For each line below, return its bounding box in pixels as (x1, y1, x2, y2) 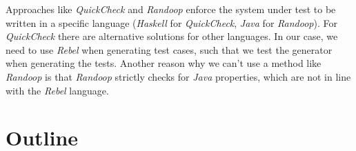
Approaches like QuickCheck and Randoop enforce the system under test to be (6, 2, 336, 16)
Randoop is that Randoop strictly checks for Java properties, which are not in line (6, 69, 351, 83)
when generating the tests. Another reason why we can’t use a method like (6, 56, 322, 70)
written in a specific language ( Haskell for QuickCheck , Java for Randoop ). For (6, 15, 337, 30)
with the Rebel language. (6, 83, 109, 97)
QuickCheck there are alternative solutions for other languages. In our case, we (6, 29, 338, 43)
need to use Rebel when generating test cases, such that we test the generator (6, 42, 333, 57)
